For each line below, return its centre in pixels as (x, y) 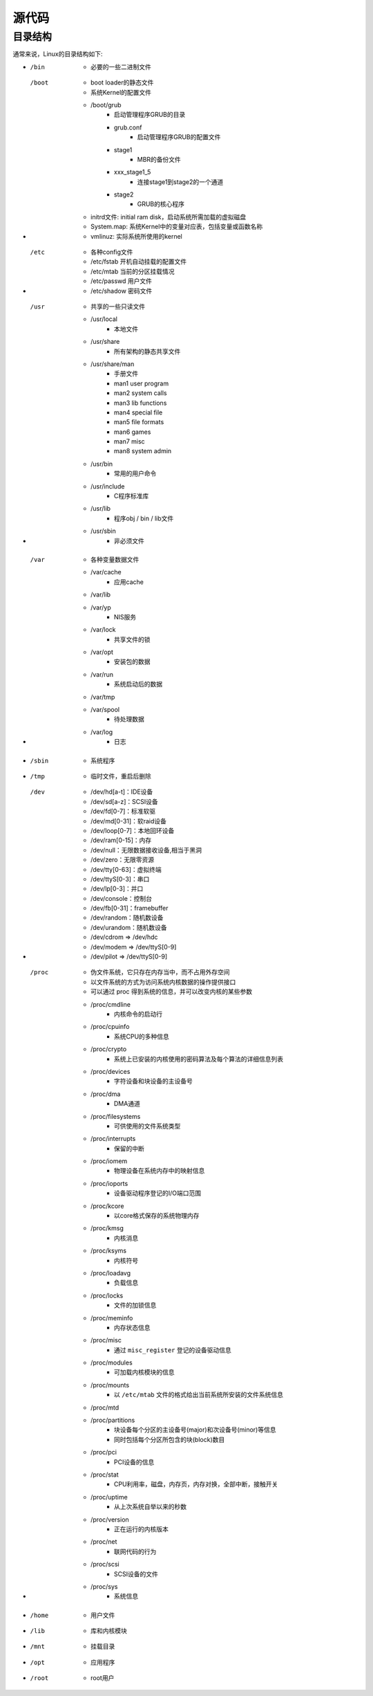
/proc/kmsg (107, 1228)
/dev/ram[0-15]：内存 (121, 840)
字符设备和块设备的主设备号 (153, 1081)
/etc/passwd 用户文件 (121, 281)
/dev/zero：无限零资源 (123, 860)
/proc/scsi (105, 1565)
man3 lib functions (141, 403)
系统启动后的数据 (138, 684)
